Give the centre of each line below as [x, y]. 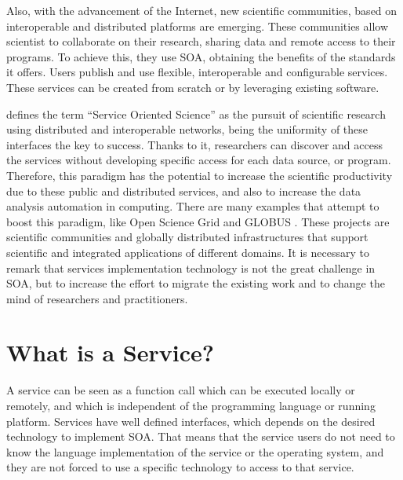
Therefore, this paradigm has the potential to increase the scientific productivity [200, 175]
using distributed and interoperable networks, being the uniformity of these [187, 129]
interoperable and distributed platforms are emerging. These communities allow [198, 26]
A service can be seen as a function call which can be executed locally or [181, 390]
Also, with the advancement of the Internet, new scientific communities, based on [202, 10]
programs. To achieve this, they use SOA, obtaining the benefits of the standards [201, 56]
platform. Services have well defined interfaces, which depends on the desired [191, 421]
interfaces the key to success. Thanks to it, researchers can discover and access [194, 144]
